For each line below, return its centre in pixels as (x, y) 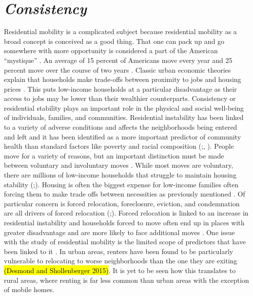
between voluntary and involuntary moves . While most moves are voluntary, (119, 165)
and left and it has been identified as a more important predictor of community (123, 136)
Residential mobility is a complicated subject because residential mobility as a (120, 31)
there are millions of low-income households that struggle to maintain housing (120, 175)
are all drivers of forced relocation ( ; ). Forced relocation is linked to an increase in (126, 213)
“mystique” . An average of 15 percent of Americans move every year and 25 (118, 60)
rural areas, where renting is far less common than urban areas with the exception (126, 280)
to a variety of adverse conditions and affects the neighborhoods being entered (121, 127)
